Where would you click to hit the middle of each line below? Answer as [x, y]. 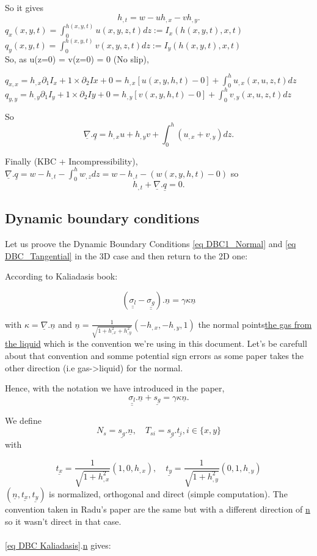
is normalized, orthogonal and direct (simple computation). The [168, 493]
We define [23, 420]
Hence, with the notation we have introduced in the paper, [115, 388]
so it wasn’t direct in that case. [63, 521]
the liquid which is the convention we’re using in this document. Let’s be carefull [156, 343]
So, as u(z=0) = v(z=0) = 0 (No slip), [77, 58]
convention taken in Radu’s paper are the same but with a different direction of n [158, 509]
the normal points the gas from [255, 324]
